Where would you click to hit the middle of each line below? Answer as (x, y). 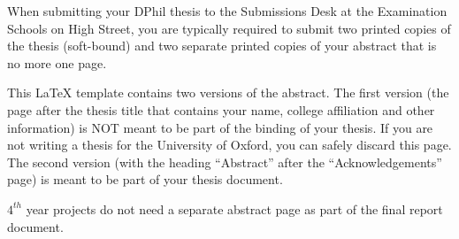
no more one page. (57, 62)
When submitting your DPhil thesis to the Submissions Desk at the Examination (227, 11)
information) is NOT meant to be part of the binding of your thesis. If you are (220, 127)
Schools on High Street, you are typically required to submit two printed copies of (229, 28)
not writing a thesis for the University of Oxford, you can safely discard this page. (229, 145)
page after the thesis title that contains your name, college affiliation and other (221, 109)
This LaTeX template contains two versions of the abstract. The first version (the (228, 93)
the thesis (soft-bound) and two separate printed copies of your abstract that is (222, 46)
